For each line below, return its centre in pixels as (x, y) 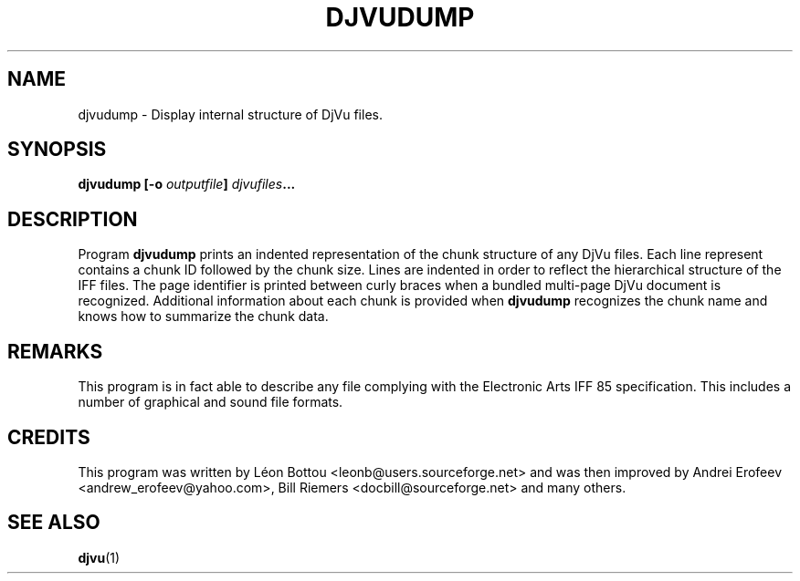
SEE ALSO (54, 523)
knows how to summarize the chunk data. (203, 316)
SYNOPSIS (57, 150)
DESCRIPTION (73, 219)
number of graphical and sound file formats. (211, 402)
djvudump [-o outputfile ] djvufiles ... (187, 184)
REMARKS (55, 351)
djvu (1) (99, 557)
